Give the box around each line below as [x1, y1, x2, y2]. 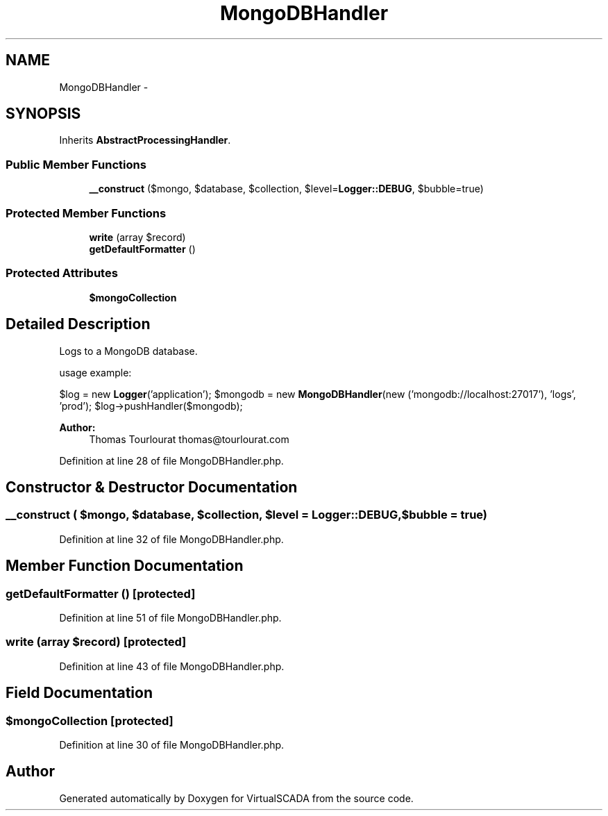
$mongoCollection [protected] [6, 713, 174, 728]
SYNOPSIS [6, 105, 81, 123]
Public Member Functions [6, 157, 146, 172]
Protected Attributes [6, 266, 118, 281]
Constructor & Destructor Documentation [6, 478, 298, 496]
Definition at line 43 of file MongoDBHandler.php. [59, 660, 285, 672]
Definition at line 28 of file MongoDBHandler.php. [59, 454, 284, 467]
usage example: [59, 366, 132, 378]
